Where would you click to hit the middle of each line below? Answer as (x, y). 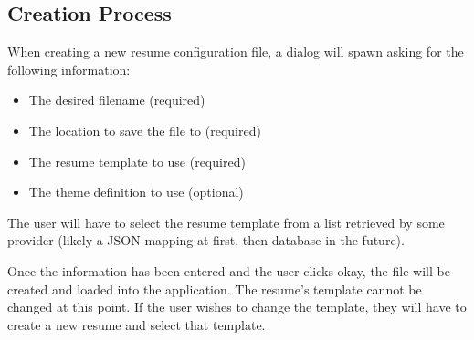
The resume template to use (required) (137, 161)
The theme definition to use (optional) (136, 192)
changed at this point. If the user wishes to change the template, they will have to (237, 307)
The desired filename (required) (117, 100)
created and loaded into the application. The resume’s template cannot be (215, 288)
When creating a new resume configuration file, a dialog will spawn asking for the (236, 52)
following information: (69, 69)
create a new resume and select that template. (137, 324)
